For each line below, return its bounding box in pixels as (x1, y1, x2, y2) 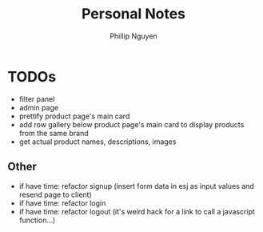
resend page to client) (18, 190, 93, 199)
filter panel (18, 94, 55, 104)
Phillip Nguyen (110, 31, 157, 41)
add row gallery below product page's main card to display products (18, 119, 245, 129)
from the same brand (18, 128, 89, 138)
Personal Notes (82, 5, 185, 23)
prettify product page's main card (18, 111, 130, 121)
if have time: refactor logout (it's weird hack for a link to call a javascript (18, 206, 255, 216)
